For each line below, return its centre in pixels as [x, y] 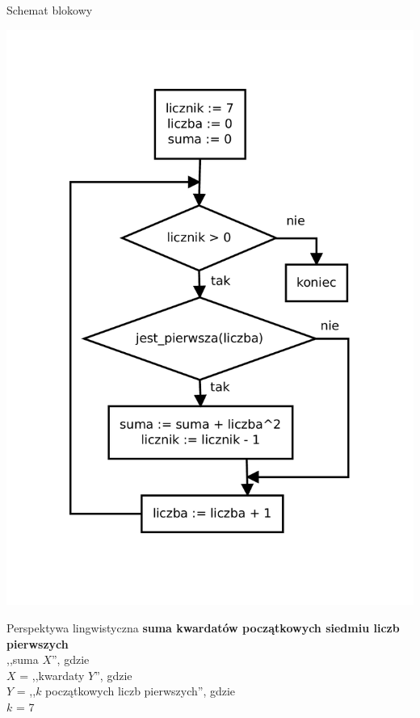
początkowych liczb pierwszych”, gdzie [141, 691]
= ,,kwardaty [52, 675]
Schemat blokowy [50, 10]
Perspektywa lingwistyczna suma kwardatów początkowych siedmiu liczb [203, 628]
